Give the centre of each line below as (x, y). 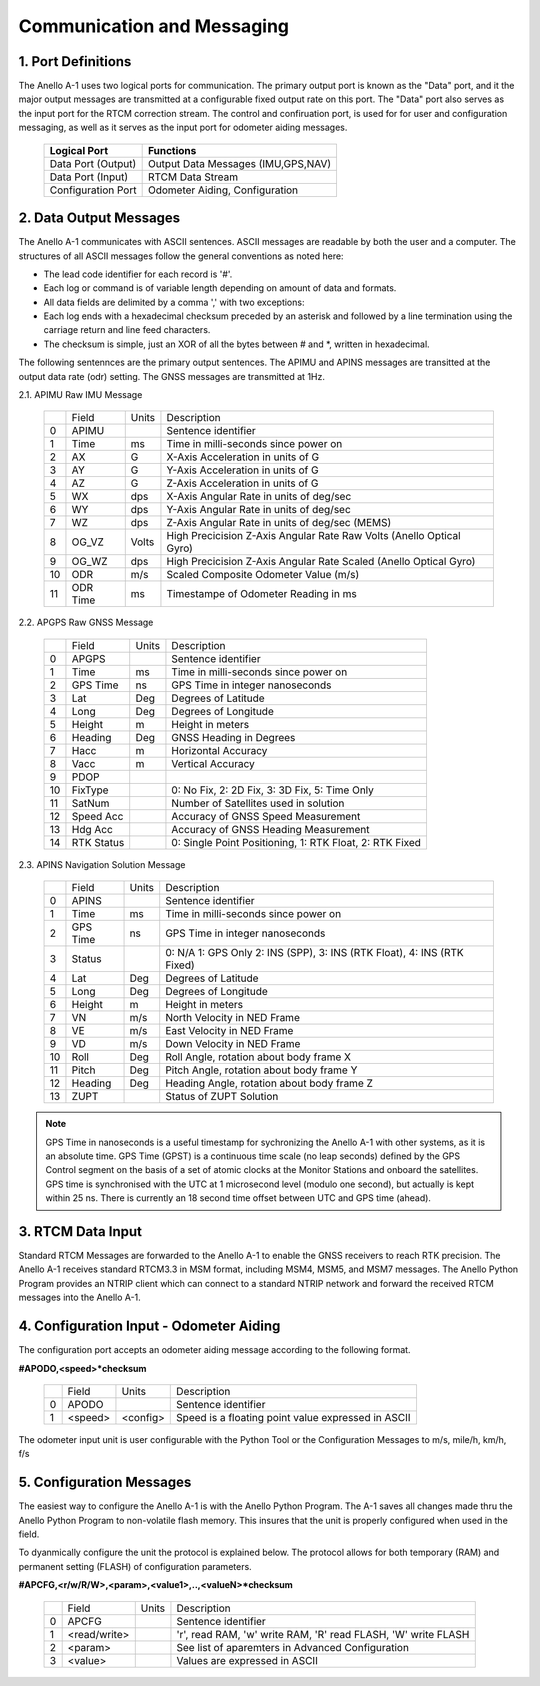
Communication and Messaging (154, 26)
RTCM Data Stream (193, 177)
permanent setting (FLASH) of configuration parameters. (135, 1566)
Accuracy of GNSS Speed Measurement (266, 816)
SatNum (90, 803)
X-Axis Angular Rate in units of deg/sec (259, 497)
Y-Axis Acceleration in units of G (242, 470)
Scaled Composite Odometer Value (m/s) (263, 575)
